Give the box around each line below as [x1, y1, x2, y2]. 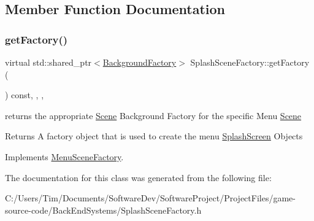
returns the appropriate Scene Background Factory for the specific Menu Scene [5, 109, 302, 122]
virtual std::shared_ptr [5, 56, 92, 68]
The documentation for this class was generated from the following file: [5, 171, 272, 184]
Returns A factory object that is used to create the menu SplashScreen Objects [5, 130, 303, 142]
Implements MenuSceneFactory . [5, 150, 124, 163]
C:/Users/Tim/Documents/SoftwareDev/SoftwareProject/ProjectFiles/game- [5, 192, 296, 204]
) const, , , [5, 88, 44, 101]
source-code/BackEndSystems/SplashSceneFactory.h [5, 203, 202, 216]
